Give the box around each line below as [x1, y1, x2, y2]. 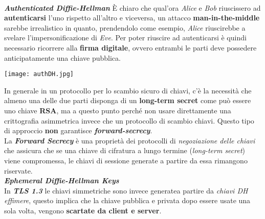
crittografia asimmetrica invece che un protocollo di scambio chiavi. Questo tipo [4, 115, 254, 126]
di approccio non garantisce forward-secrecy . [4, 125, 152, 136]
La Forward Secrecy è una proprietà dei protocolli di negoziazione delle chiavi [4, 135, 255, 145]
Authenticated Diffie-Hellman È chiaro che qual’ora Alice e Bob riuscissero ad [4, 2, 261, 13]
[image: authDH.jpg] [4, 70, 74, 78]
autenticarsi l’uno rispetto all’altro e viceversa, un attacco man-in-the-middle [4, 12, 260, 23]
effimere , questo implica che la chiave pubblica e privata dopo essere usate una [4, 195, 251, 206]
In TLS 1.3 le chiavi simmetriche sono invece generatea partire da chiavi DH [4, 185, 248, 196]
